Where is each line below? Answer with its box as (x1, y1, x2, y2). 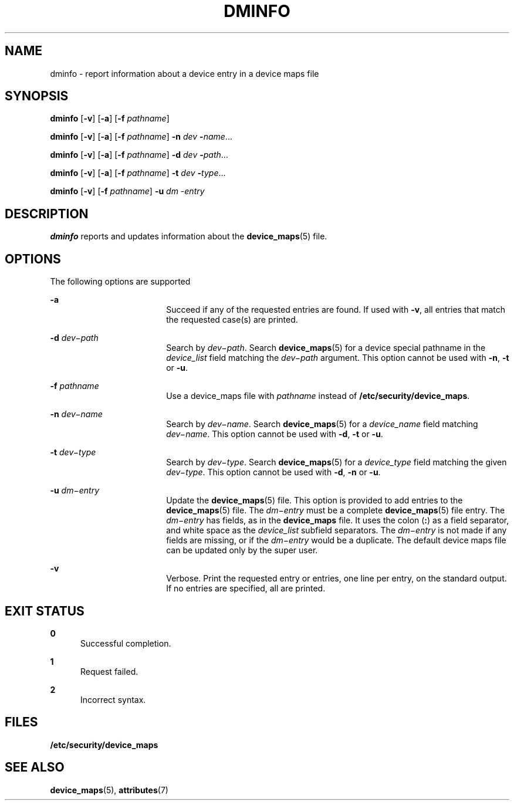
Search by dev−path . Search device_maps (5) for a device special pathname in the (166, 343, 486, 353)
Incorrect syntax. (80, 694, 146, 705)
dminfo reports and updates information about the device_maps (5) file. (50, 231, 327, 242)
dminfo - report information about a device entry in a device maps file (50, 68, 319, 79)
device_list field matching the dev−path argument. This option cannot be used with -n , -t (166, 353, 509, 363)
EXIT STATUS (5, 603, 84, 618)
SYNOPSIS (5, 89, 69, 104)
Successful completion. (80, 638, 171, 648)
